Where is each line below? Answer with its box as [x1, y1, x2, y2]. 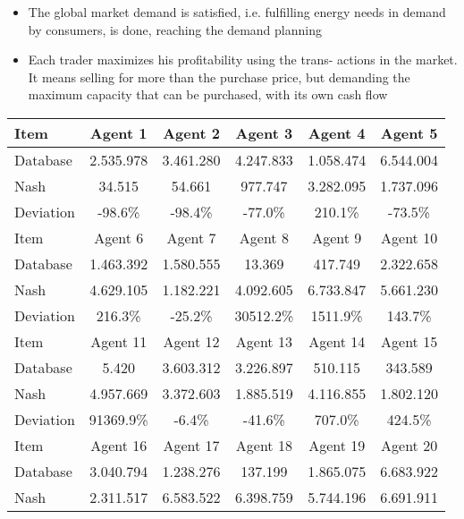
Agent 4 [308, 122, 366, 143]
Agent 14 [308, 330, 366, 352]
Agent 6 [94, 226, 144, 248]
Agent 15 [381, 330, 438, 352]
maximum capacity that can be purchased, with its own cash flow [28, 85, 388, 104]
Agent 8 [239, 226, 289, 248]
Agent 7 [166, 226, 216, 248]
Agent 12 [163, 330, 220, 352]
